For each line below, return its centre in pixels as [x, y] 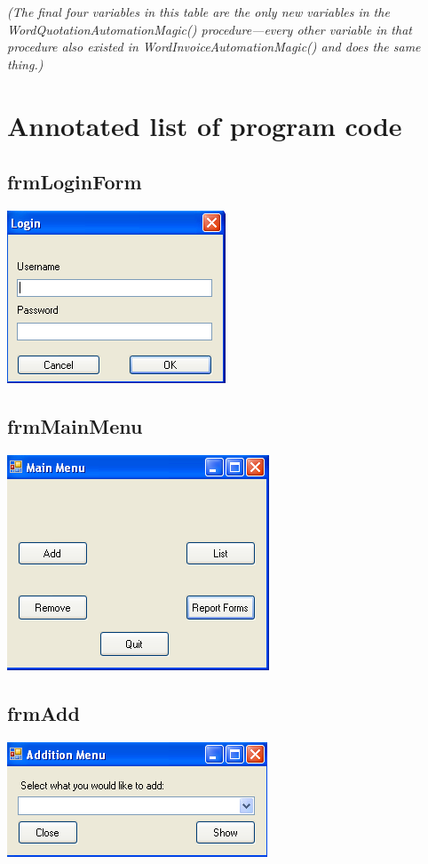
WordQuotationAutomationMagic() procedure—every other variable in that [210, 29]
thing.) [25, 64]
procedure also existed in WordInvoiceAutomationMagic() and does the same [214, 47]
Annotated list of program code [205, 125]
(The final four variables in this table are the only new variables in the [198, 12]
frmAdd [44, 712]
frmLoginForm [75, 182]
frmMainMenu [75, 425]
